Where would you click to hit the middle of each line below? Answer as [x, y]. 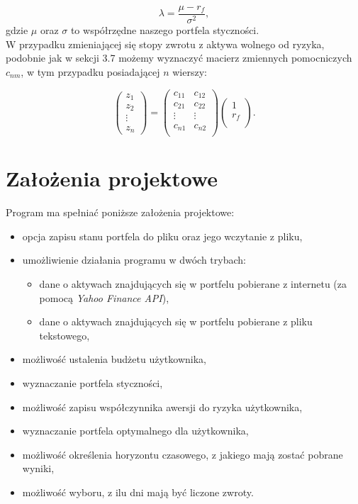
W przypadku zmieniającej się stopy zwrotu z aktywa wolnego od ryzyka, [165, 44]
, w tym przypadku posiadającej [90, 71]
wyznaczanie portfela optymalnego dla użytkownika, [135, 431]
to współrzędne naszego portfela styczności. [165, 30]
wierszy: [190, 71]
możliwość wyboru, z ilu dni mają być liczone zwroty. [138, 492]
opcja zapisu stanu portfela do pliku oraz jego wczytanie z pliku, [162, 236]
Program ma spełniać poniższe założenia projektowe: [120, 212]
